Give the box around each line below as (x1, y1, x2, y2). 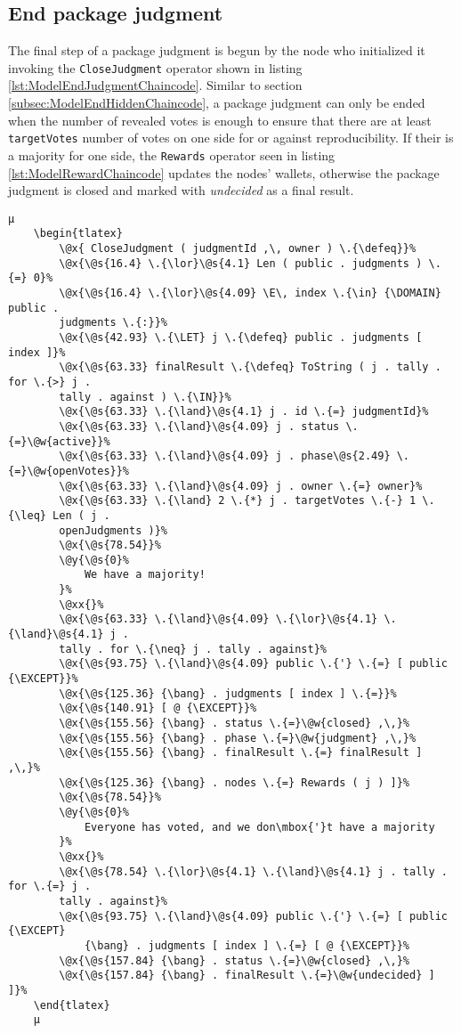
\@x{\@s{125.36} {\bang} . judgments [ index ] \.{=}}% (59, 687, 397, 700)
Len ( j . (53, 508, 110, 522)
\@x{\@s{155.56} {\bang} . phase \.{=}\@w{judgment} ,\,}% (59, 731, 417, 744)
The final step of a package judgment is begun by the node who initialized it (8, 41, 425, 60)
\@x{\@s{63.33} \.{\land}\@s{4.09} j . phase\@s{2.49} (59, 450, 391, 463)
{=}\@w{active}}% (8, 435, 110, 448)
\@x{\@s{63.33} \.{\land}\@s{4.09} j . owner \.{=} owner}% (59, 479, 423, 492)
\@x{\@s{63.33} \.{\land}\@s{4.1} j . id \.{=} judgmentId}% (59, 405, 429, 419)
